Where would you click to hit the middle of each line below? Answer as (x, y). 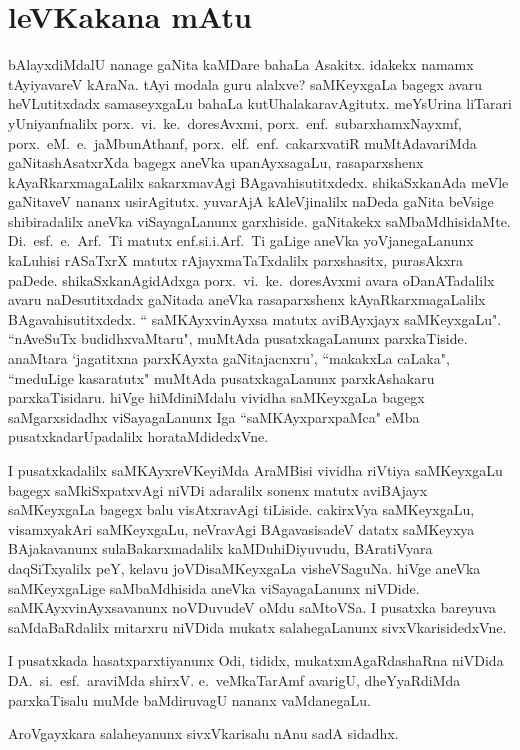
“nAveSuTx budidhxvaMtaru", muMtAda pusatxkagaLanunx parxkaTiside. (238, 338)
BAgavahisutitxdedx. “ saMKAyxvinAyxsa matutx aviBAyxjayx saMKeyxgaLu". (255, 318)
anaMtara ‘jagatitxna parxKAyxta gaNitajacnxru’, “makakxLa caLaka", (229, 358)
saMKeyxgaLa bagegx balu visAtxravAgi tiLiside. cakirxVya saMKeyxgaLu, (241, 509)
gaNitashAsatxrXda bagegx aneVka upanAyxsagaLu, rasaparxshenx (216, 162)
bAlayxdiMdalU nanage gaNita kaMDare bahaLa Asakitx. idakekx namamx (241, 64)
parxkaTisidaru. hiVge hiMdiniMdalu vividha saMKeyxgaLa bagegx (216, 397)
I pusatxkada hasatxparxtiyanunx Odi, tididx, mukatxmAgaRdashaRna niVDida (256, 660)
